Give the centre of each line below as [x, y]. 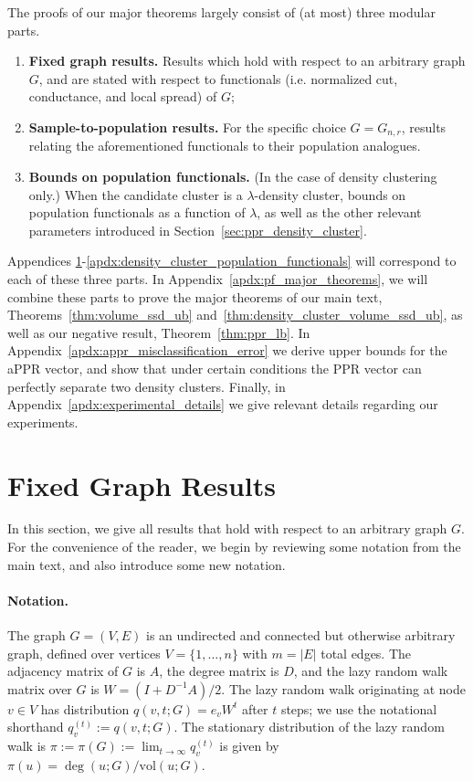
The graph [37, 635]
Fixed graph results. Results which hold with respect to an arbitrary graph [247, 61]
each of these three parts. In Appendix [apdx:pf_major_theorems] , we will [218, 278]
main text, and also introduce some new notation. [147, 564]
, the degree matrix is [219, 671]
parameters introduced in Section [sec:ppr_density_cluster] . [198, 230]
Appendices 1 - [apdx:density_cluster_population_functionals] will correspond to [232, 261]
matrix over [40, 688]
